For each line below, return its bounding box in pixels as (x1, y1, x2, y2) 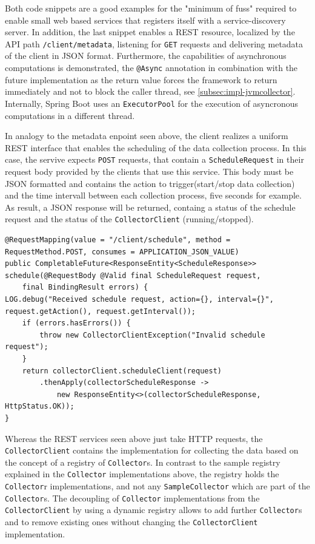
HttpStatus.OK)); (5, 402, 75, 411)
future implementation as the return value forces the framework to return (5, 73, 277, 86)
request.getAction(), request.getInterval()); (5, 307, 196, 316)
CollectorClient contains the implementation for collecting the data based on (5, 444, 299, 457)
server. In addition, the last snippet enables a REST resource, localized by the (5, 25, 295, 38)
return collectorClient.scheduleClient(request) (22, 366, 222, 375)
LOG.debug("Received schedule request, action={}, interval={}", (5, 294, 274, 304)
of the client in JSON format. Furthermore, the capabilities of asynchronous (5, 49, 287, 62)
